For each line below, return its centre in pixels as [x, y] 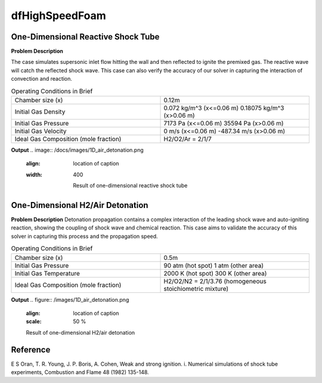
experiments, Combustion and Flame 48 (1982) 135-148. [80, 372]
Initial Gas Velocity [41, 131]
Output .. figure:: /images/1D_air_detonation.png [70, 299]
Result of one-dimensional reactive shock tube [130, 186]
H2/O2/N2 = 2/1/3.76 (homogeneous [215, 281]
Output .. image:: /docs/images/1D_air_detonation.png [78, 150]
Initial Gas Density [40, 112]
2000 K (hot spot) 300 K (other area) [215, 273]
